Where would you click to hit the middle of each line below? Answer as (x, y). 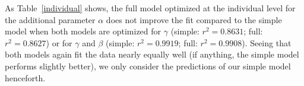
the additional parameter (50, 19)
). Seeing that (267, 42)
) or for (59, 42)
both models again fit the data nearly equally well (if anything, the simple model (152, 54)
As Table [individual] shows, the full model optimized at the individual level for (150, 8)
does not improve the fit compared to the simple (194, 19)
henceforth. (25, 77)
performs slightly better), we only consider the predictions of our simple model (148, 66)
